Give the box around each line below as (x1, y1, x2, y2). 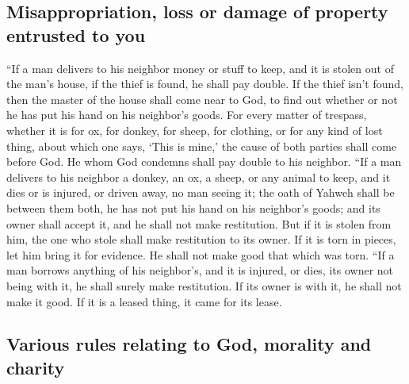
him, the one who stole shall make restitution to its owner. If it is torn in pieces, (6, 231, 396, 248)
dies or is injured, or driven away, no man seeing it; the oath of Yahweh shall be (6, 184, 395, 201)
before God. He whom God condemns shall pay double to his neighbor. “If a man (6, 153, 402, 170)
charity (6, 355, 65, 379)
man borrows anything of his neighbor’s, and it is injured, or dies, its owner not (6, 262, 394, 278)
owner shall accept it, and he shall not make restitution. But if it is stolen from (6, 215, 392, 232)
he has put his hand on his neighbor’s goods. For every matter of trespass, (6, 106, 367, 123)
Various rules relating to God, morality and (6, 332, 372, 356)
